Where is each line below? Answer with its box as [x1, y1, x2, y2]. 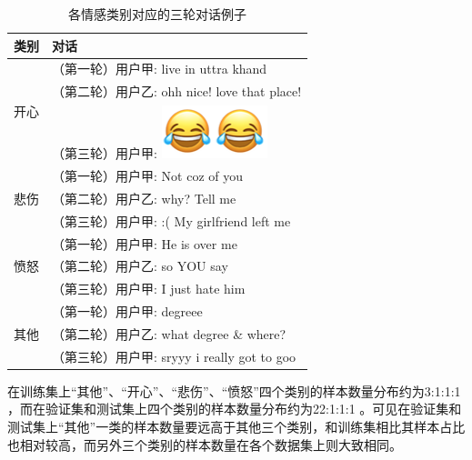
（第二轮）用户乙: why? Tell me [52, 188, 236, 207]
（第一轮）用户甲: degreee [52, 302, 203, 321]
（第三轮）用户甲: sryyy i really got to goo [52, 346, 296, 365]
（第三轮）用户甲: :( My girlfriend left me [52, 211, 291, 230]
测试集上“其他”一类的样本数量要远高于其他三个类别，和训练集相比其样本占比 [7, 417, 466, 435]
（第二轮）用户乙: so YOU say [52, 256, 228, 275]
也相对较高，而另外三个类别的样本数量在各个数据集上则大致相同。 [7, 435, 402, 454]
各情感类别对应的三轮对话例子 [68, 5, 247, 23]
